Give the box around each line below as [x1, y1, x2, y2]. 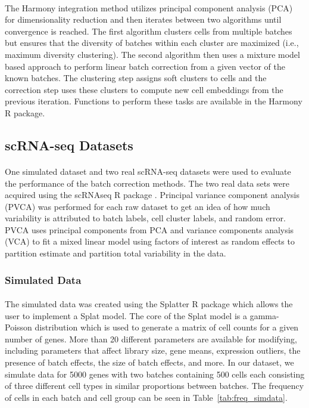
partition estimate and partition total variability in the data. [5, 247, 226, 259]
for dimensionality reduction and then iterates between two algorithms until [5, 13, 282, 26]
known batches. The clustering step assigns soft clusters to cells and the [5, 72, 267, 84]
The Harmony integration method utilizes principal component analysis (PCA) [5, 1, 293, 14]
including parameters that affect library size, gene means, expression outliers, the [5, 344, 301, 357]
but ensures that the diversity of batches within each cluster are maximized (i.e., [5, 36, 299, 49]
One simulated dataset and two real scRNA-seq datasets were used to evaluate [5, 165, 291, 177]
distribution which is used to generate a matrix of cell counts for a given [35, 321, 299, 333]
